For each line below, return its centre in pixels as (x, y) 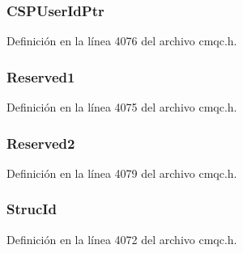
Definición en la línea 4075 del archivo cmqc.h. (122, 107)
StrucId (32, 209)
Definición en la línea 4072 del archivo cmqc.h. (122, 239)
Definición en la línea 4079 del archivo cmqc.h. (122, 173)
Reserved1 (41, 76)
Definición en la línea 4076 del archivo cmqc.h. (122, 41)
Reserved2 (41, 143)
